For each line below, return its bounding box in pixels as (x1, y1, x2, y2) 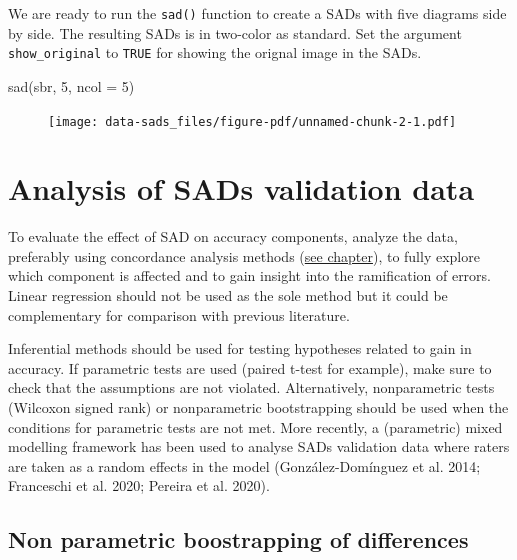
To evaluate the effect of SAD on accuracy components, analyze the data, (8, 226, 458, 247)
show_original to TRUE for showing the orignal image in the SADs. (8, 42, 422, 63)
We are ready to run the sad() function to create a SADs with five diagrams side (8, 3, 507, 23)
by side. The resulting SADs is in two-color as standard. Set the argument (8, 22, 462, 43)
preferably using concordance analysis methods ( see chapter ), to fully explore (8, 245, 480, 266)
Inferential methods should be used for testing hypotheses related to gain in (8, 338, 472, 359)
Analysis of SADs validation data (8, 168, 475, 209)
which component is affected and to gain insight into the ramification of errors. (8, 265, 491, 286)
